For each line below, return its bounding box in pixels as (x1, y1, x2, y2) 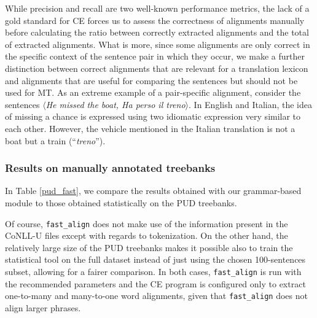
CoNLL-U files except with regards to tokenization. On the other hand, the (5, 229, 288, 242)
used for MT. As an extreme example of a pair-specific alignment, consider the (5, 86, 301, 99)
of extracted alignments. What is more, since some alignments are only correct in (5, 37, 310, 50)
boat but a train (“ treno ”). (5, 134, 106, 147)
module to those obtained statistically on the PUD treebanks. (5, 196, 237, 209)
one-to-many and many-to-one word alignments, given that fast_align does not (5, 289, 308, 302)
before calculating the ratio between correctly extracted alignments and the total (5, 26, 309, 39)
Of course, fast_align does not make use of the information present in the (5, 217, 288, 230)
